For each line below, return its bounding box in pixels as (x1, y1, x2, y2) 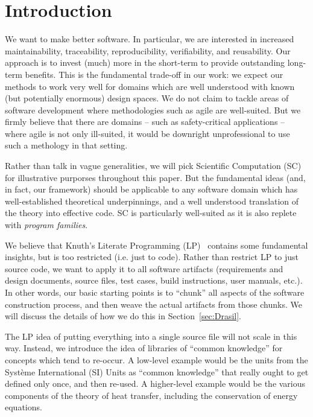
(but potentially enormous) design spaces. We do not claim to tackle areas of (5, 92, 289, 104)
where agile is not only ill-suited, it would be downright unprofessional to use (5, 127, 290, 139)
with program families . (5, 218, 88, 231)
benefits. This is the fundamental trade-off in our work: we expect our (25, 68, 283, 80)
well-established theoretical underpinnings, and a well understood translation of (5, 194, 299, 207)
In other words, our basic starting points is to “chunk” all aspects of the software (5, 286, 305, 298)
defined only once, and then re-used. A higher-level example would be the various (5, 377, 306, 390)
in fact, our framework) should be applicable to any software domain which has (5, 183, 298, 196)
